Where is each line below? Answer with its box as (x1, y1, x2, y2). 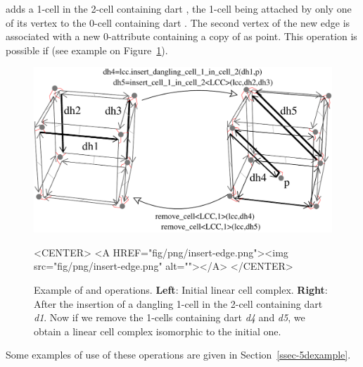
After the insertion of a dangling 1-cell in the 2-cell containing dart (34, 296, 323, 311)
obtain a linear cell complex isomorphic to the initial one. (34, 323, 281, 338)
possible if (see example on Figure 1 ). (6, 42, 168, 57)
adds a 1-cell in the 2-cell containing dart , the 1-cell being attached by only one (6, 1, 352, 15)
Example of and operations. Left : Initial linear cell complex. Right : (34, 282, 328, 297)
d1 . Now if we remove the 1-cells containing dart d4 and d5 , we (34, 310, 305, 325)
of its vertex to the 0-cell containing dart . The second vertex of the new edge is (6, 15, 350, 30)
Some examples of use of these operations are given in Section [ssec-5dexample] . (6, 347, 351, 362)
